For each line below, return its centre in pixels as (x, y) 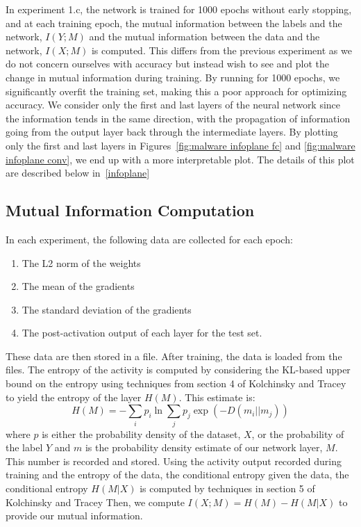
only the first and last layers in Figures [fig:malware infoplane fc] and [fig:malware (180, 145)
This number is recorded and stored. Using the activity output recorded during (174, 461)
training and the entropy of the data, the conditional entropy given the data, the (177, 475)
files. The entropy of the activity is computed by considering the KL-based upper (178, 370)
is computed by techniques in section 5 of (227, 488)
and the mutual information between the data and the (204, 37)
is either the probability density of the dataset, (141, 433)
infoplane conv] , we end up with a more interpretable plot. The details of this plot (180, 159)
